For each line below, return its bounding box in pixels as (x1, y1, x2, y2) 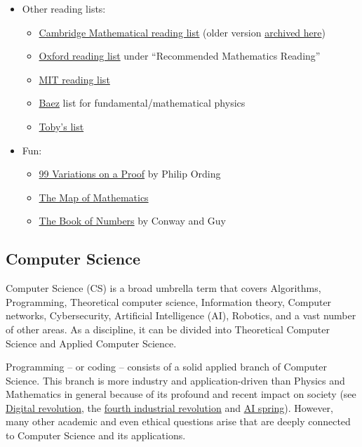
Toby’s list (39, 119, 84, 133)
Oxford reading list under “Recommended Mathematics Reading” (39, 48, 321, 63)
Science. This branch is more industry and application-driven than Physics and (6, 373, 345, 387)
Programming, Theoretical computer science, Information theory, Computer (6, 294, 332, 309)
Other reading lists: (22, 1, 106, 15)
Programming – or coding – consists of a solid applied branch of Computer (6, 359, 328, 374)
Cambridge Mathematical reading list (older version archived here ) (39, 25, 326, 39)
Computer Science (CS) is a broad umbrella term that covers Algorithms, (6, 281, 321, 295)
